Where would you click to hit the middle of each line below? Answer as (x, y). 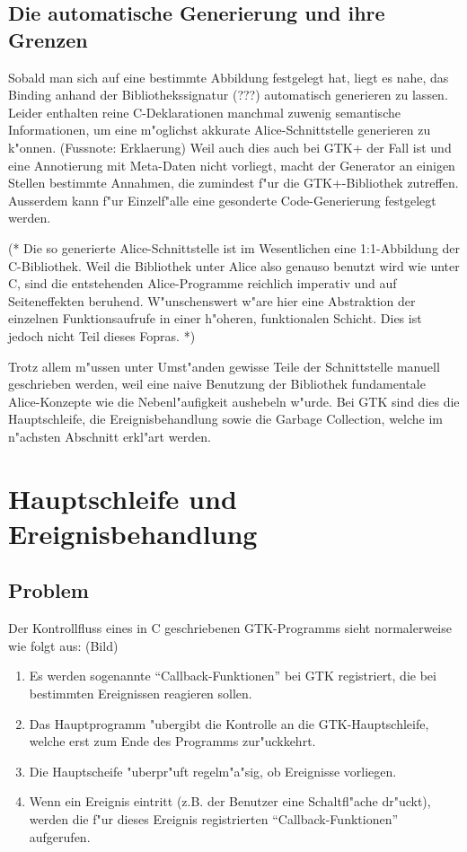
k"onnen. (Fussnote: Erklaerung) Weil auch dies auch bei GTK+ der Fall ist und (230, 147)
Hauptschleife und (123, 498)
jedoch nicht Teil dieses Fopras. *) (102, 335)
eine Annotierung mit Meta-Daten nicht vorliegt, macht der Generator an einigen (232, 165)
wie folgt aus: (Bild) (63, 645)
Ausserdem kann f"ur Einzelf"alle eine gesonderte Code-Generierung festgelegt (222, 200)
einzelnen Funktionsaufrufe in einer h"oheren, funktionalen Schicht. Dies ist (215, 318)
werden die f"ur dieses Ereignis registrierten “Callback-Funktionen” (214, 818)
